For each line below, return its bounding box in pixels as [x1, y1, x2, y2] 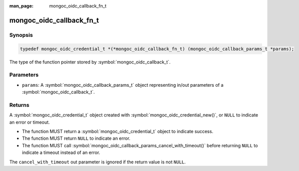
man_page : [9, 3, 34, 9]
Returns [9, 101, 30, 108]
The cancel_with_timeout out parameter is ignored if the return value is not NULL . [9, 159, 186, 165]
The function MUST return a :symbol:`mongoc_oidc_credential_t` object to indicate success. [22, 129, 214, 134]
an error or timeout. [9, 119, 50, 125]
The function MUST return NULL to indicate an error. [22, 135, 131, 141]
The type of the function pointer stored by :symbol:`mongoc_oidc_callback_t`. [9, 59, 171, 65]
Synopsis [9, 31, 33, 38]
